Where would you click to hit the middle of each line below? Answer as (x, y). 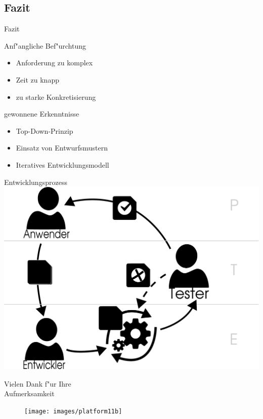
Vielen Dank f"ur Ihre (38, 383)
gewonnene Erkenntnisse (42, 114)
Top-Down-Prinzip (45, 130)
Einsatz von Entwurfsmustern (62, 148)
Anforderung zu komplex (54, 63)
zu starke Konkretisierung (56, 97)
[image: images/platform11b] (73, 411)
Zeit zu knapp (37, 79)
